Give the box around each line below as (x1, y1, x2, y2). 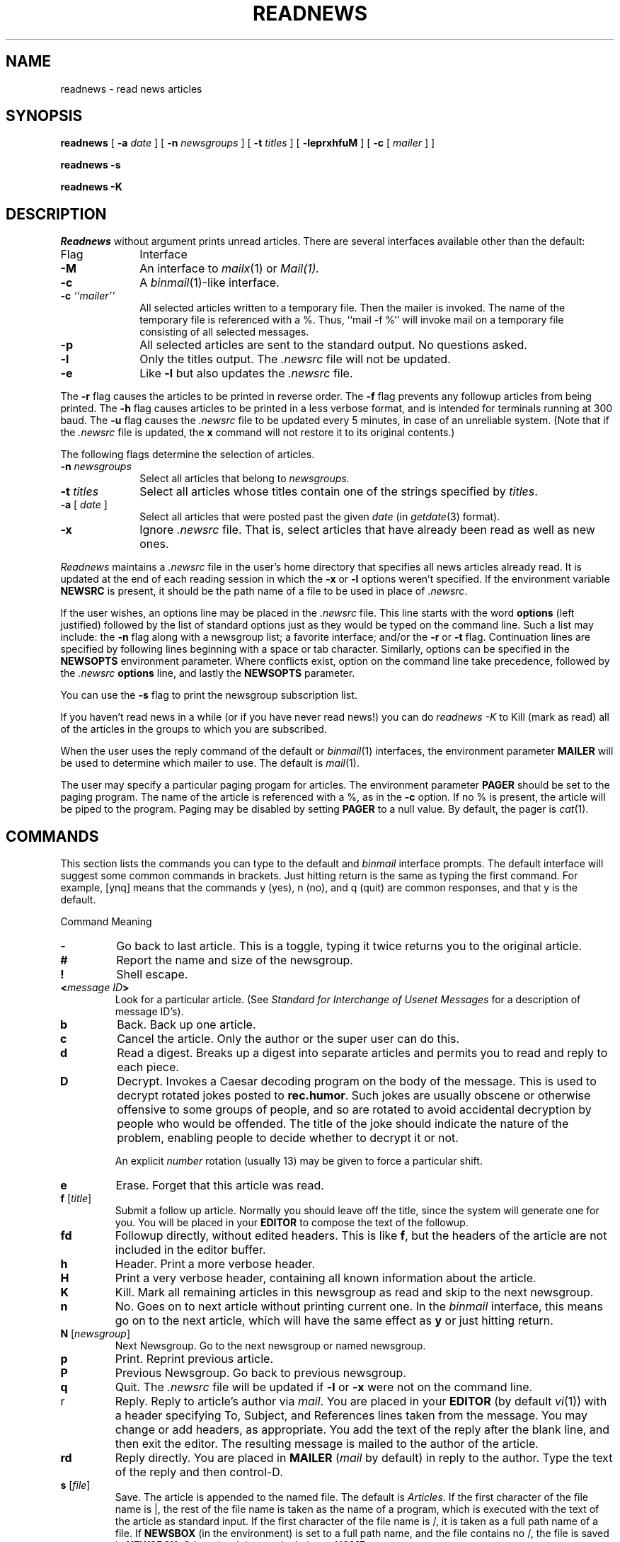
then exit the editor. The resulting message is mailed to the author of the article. (115, 1437, 539, 1451)
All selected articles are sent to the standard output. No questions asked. (139, 338, 527, 353)
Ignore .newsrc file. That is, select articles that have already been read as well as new (139, 522, 595, 537)
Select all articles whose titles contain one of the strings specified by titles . (139, 484, 538, 499)
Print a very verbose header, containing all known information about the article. (115, 1271, 536, 1286)
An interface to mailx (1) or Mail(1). (139, 261, 319, 276)
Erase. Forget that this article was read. (115, 1178, 324, 1193)
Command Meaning (60, 915, 152, 928)
